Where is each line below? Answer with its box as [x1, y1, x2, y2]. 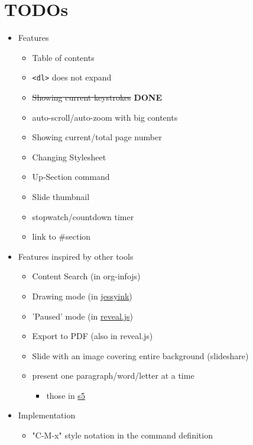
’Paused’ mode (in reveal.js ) [32, 309, 133, 322]
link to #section [32, 230, 91, 243]
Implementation [18, 409, 76, 421]
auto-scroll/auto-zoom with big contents [32, 111, 178, 123]
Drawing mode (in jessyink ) [32, 289, 132, 302]
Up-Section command [32, 170, 110, 183]
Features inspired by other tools [18, 250, 134, 262]
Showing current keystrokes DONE [32, 91, 163, 103]
